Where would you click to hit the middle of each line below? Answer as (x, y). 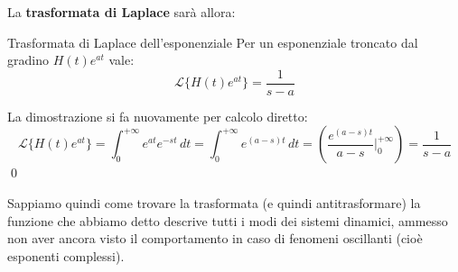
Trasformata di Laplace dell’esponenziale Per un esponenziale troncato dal (213, 42)
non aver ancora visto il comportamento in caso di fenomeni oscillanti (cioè (215, 238)
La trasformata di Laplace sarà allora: (122, 12)
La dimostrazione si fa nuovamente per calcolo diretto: (158, 116)
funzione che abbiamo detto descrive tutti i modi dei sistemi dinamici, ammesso (228, 220)
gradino (28, 60)
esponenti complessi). (66, 255)
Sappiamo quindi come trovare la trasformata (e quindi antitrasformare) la (214, 203)
